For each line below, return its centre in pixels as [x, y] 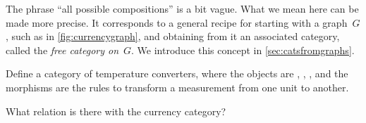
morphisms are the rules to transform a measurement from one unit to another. [177, 87]
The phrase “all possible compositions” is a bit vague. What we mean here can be [182, 8]
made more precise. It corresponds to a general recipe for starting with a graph [177, 22]
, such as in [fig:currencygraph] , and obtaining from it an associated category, [173, 36]
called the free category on [62, 50]
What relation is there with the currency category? [116, 111]
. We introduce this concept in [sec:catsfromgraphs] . [243, 50]
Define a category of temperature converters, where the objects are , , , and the [177, 73]
